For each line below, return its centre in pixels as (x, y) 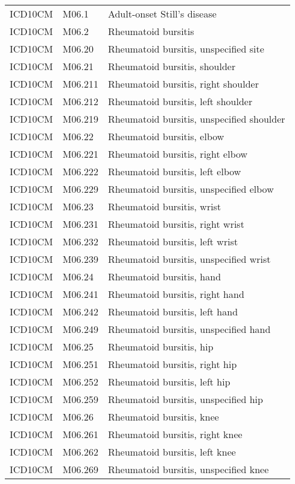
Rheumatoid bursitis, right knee (175, 434)
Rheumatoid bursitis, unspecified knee (188, 469)
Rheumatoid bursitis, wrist (164, 206)
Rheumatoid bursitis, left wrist (173, 241)
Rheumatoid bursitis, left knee (172, 452)
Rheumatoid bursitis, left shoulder (180, 101)
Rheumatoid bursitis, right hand (176, 294)
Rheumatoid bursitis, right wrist (176, 224)
